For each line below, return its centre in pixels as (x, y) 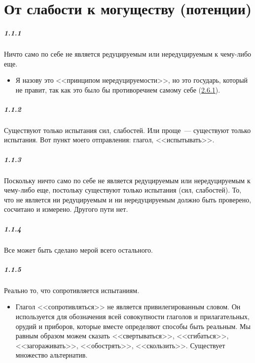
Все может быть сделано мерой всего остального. (78, 249)
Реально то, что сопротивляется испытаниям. (72, 290)
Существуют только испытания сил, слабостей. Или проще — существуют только (127, 130)
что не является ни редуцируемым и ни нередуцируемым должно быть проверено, (128, 199)
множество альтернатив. (52, 355)
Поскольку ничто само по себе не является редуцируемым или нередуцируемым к (127, 180)
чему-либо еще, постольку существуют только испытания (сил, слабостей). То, (123, 190)
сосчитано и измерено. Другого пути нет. (66, 209)
